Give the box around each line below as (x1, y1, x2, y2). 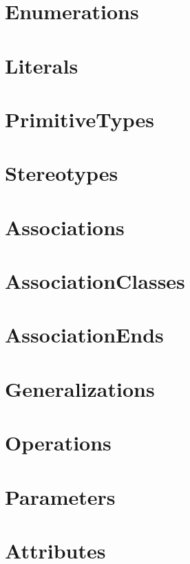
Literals (5, 51, 78, 79)
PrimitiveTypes (5, 105, 155, 133)
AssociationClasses (5, 267, 185, 295)
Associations (5, 213, 125, 241)
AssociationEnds (5, 321, 164, 349)
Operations (5, 429, 112, 457)
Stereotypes (5, 159, 118, 187)
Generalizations (5, 374, 155, 402)
